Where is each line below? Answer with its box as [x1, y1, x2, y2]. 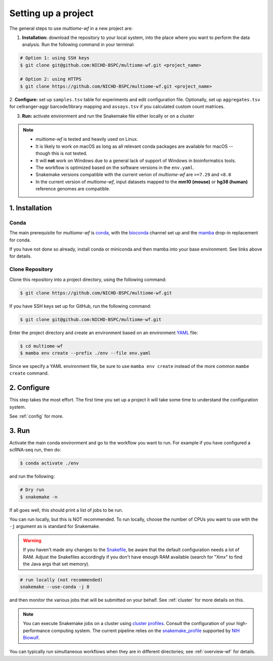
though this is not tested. [35, 150, 88, 156]
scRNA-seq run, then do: [9, 447, 61, 453]
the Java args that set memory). [23, 561, 89, 567]
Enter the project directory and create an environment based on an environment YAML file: [9, 329, 198, 336]
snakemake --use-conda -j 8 [20, 584, 89, 590]
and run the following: [9, 473, 55, 479]
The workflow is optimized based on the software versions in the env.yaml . [35, 164, 195, 171]
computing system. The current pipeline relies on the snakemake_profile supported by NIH [51, 628, 240, 634]
